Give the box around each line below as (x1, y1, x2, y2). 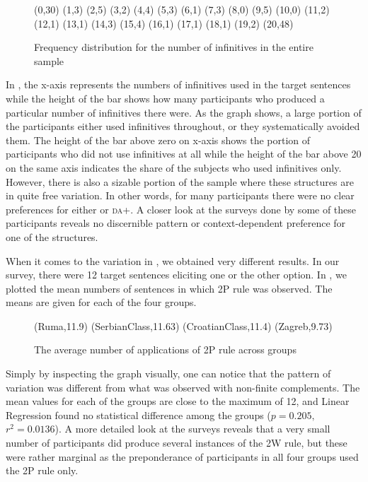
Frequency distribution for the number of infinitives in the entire (34, 40, 314, 54)
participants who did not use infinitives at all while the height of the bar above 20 (6, 146, 362, 161)
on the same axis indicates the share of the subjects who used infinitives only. (6, 160, 342, 175)
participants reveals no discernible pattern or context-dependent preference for (6, 216, 346, 230)
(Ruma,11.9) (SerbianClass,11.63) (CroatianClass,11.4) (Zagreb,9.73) (34, 318, 333, 333)
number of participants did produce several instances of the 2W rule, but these (6, 435, 347, 450)
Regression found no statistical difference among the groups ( (6, 407, 271, 422)
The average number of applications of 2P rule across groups (34, 342, 297, 357)
